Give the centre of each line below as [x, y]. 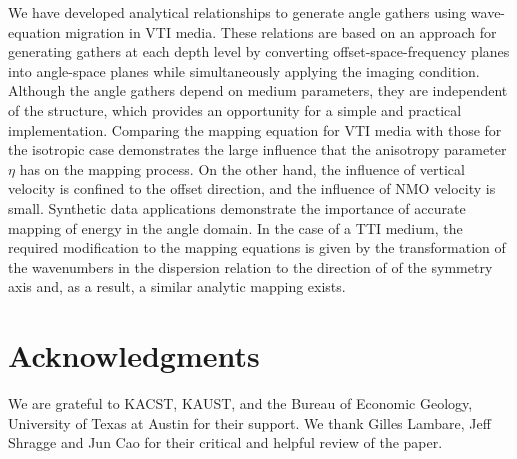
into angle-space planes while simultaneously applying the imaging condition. [244, 70]
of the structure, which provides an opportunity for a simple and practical [235, 109]
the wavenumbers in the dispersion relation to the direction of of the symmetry [250, 266]
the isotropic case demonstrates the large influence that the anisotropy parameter [257, 149]
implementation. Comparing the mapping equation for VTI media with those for [255, 129]
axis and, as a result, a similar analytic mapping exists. [177, 286]
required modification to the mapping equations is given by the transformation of [257, 247]
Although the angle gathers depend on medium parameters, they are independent [258, 90]
